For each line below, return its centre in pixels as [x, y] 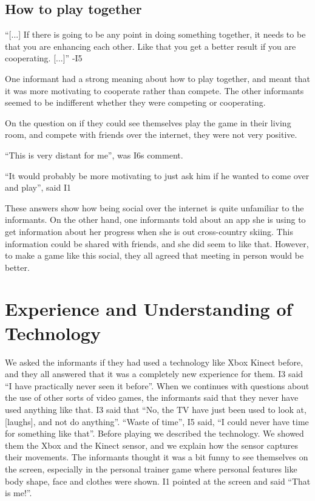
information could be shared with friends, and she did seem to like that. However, [157, 243]
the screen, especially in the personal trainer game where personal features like [151, 469]
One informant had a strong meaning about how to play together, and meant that [158, 78]
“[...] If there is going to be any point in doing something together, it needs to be [155, 34]
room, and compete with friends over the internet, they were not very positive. [151, 135]
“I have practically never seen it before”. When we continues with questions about [157, 385]
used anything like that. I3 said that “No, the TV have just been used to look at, [156, 409]
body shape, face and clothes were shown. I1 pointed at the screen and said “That [158, 481]
